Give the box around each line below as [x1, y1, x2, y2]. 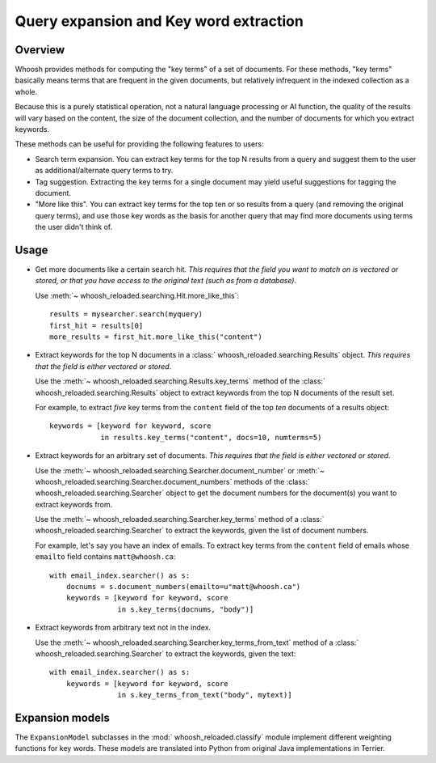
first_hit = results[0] [49, 320, 144, 330]
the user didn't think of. [35, 223, 113, 232]
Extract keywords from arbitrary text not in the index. [35, 623, 212, 633]
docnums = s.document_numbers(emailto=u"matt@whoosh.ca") [65, 583, 301, 591]
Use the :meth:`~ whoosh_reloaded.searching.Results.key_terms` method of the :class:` [35, 376, 326, 386]
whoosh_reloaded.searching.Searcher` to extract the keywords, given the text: [35, 648, 296, 659]
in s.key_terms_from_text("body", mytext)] [117, 690, 292, 700]
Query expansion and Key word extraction [15, 12, 304, 30]
